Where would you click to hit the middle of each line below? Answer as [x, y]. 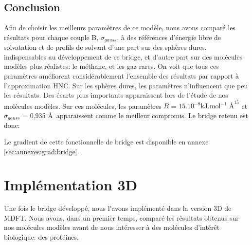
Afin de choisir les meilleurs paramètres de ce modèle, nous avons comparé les [120, 28]
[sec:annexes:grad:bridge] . [42, 151]
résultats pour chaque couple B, [51, 37]
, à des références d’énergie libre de [169, 37]
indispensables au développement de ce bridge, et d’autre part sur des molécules [123, 56]
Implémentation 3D [71, 185]
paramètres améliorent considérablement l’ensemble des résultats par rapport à [121, 76]
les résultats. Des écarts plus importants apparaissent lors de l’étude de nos [116, 95]
